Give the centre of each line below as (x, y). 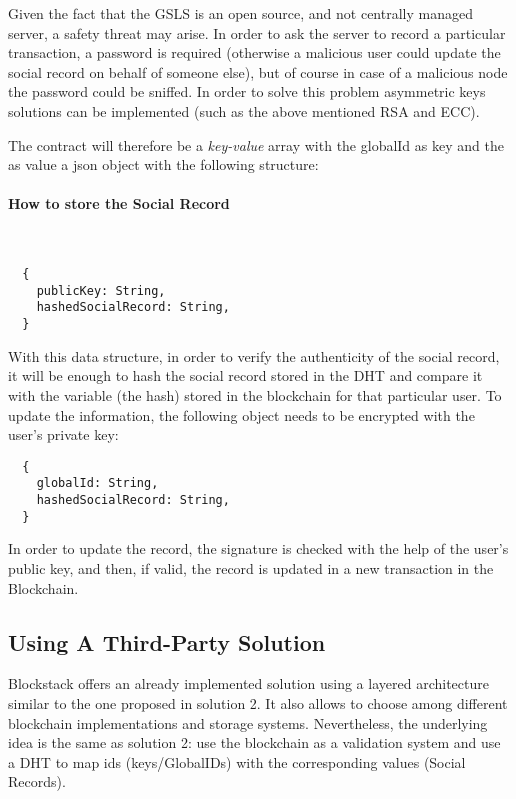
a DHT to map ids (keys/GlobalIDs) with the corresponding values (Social (237, 761)
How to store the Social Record (119, 203)
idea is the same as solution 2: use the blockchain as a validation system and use (254, 742)
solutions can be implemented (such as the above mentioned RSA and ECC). (244, 110)
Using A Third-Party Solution (167, 641)
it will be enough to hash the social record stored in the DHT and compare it (245, 375)
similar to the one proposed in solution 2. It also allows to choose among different (258, 702)
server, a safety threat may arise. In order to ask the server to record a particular (257, 32)
